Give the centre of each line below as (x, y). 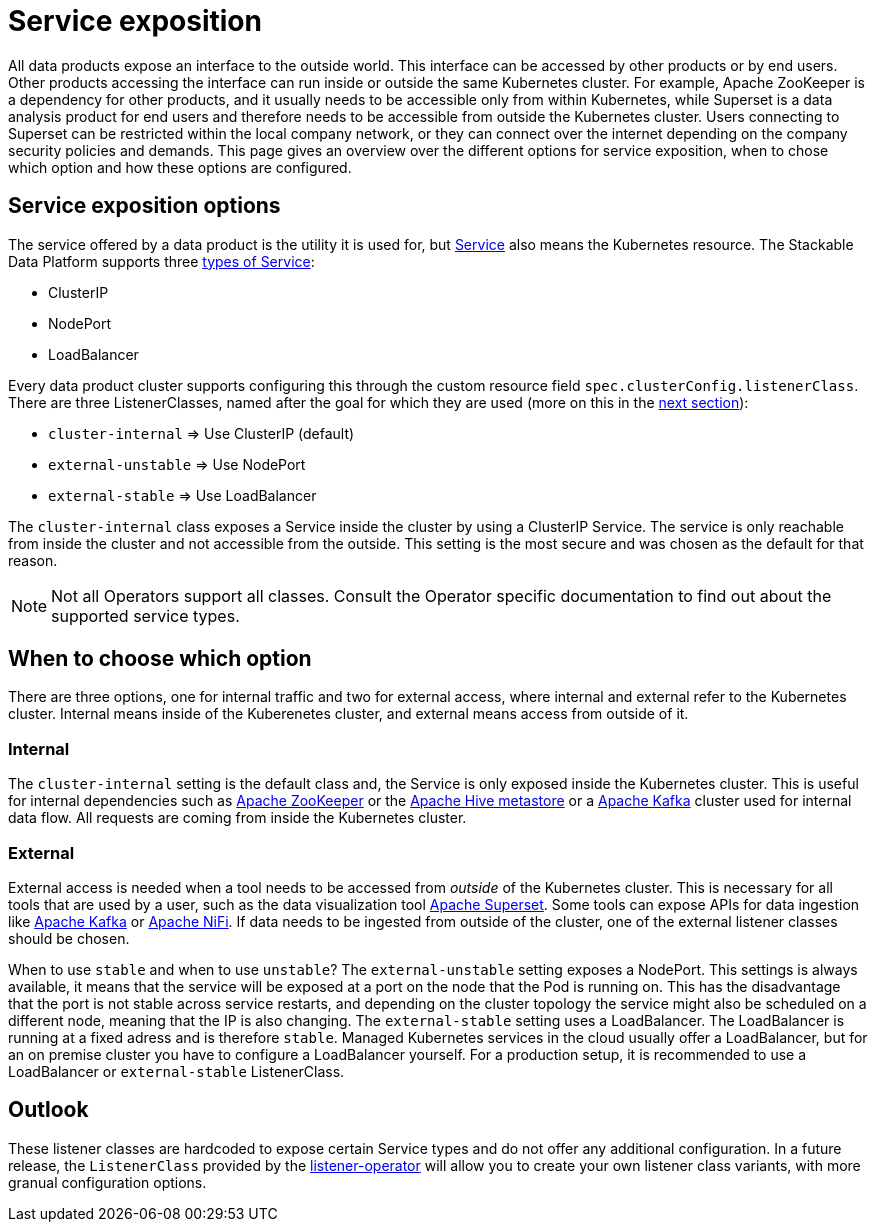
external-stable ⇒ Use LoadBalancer (182, 495)
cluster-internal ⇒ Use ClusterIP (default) (201, 433)
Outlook (48, 1110)
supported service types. (145, 615)
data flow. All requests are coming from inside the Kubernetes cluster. (237, 818)
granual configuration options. (107, 1182)
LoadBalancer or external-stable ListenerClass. (176, 1071)
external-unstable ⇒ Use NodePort (177, 464)
